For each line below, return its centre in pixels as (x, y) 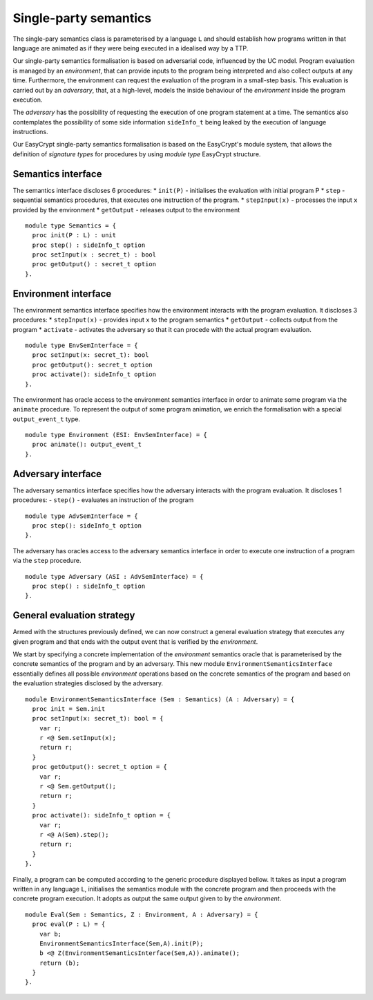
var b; (50, 934)
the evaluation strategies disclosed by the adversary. (88, 683)
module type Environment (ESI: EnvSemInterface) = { (116, 435)
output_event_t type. (47, 419)
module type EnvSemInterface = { (82, 345)
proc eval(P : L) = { (69, 924)
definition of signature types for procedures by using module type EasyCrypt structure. (137, 154)
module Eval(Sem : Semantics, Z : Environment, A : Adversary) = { (142, 914)
